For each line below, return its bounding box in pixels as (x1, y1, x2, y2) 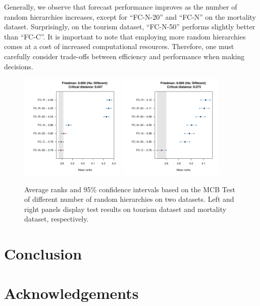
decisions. (4, 61, 33, 71)
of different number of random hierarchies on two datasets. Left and (24, 194, 234, 204)
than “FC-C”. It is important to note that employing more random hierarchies (4, 31, 246, 41)
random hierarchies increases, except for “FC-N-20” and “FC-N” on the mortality (4, 11, 256, 22)
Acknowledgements (4, 283, 139, 303)
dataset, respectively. (24, 213, 89, 224)
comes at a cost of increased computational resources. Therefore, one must (4, 41, 234, 52)
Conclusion (4, 243, 82, 264)
